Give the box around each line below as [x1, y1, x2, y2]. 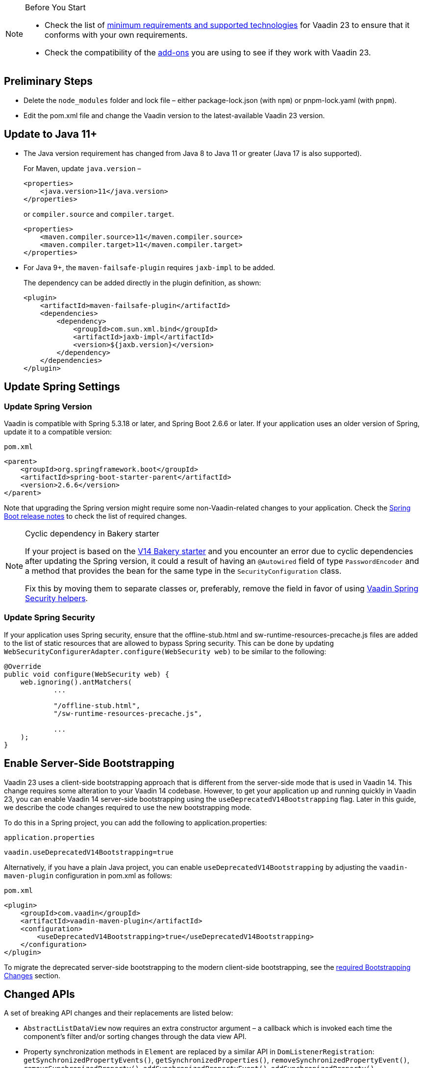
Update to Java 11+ [4, 128, 98, 141]
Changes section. [4, 971, 60, 980]
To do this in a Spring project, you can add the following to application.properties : [4, 818, 267, 827]
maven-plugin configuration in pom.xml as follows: [4, 871, 173, 880]
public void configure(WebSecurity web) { [4, 670, 170, 678]
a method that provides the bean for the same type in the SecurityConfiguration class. [25, 565, 342, 576]
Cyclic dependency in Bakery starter [25, 528, 159, 538]
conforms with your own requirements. [45, 30, 188, 40]
